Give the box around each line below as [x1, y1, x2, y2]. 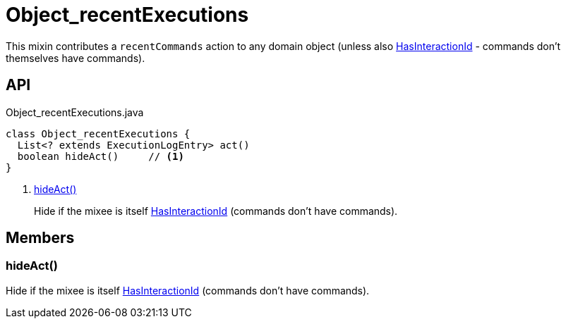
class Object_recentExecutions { [6, 127, 191, 139]
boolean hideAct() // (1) [17, 150, 184, 162]
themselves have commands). [6, 51, 145, 64]
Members [6, 229, 75, 247]
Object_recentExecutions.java [6, 106, 144, 118]
